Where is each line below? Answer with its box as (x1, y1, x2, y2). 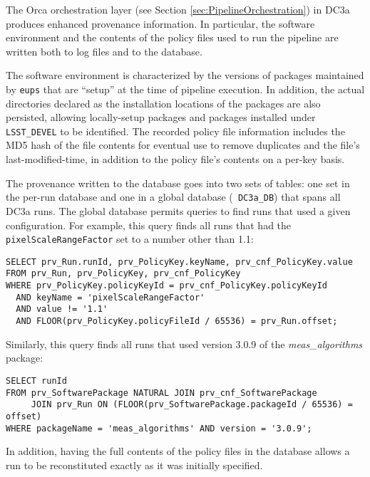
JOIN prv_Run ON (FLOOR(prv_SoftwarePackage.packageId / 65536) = (31, 399, 353, 410)
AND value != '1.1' (16, 304, 108, 315)
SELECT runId (6, 375, 67, 386)
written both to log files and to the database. (6, 43, 202, 58)
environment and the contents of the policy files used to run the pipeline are (6, 30, 339, 45)
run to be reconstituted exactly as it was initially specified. (6, 457, 263, 472)
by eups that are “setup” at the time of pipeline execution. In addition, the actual (6, 81, 365, 96)
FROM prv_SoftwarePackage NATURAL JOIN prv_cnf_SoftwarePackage (6, 387, 317, 398)
